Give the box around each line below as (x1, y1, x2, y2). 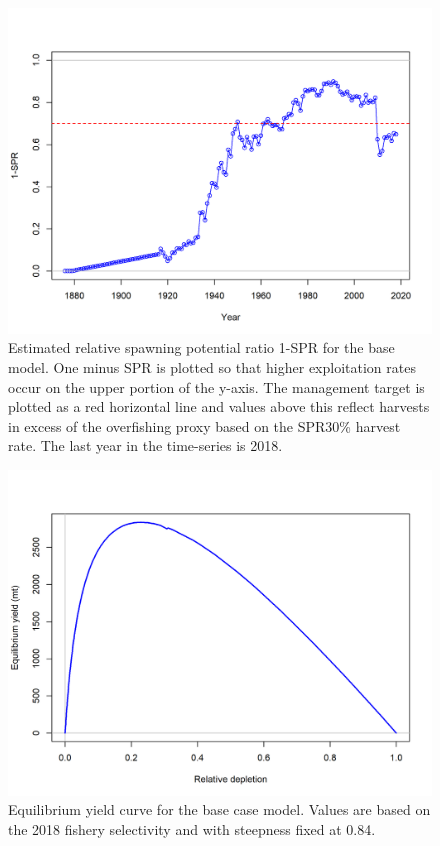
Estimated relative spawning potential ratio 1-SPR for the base (8, 337, 395, 358)
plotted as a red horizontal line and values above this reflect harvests (8, 396, 430, 417)
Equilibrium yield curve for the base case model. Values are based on (8, 799, 431, 820)
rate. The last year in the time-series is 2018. (8, 435, 283, 456)
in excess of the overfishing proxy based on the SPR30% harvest (8, 415, 401, 436)
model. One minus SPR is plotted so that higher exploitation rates (8, 357, 416, 378)
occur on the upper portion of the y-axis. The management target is (8, 376, 425, 397)
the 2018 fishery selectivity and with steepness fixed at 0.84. (8, 819, 376, 840)
